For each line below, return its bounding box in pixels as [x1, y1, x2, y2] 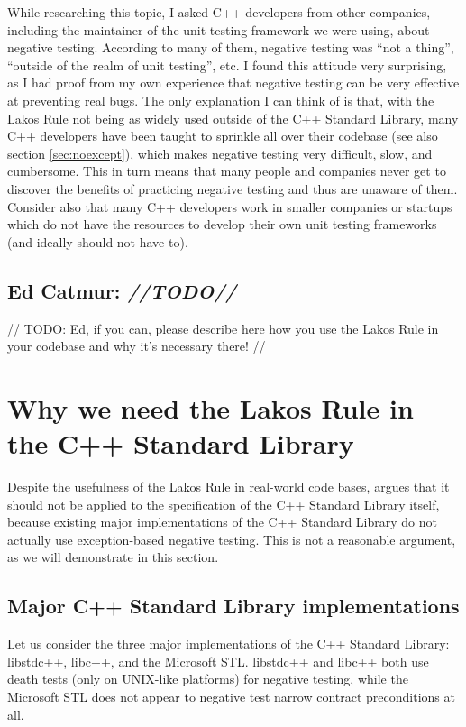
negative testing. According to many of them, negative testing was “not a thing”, [7, 38, 454, 57]
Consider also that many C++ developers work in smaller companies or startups [7, 197, 452, 216]
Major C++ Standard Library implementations [7, 592, 460, 620]
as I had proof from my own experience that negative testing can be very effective [7, 73, 460, 92]
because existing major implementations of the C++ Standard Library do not [7, 512, 438, 531]
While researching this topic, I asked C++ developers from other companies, [7, 3, 431, 21]
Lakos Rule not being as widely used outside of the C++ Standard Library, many [7, 108, 459, 127]
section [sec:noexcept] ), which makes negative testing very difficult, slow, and [7, 143, 433, 162]
